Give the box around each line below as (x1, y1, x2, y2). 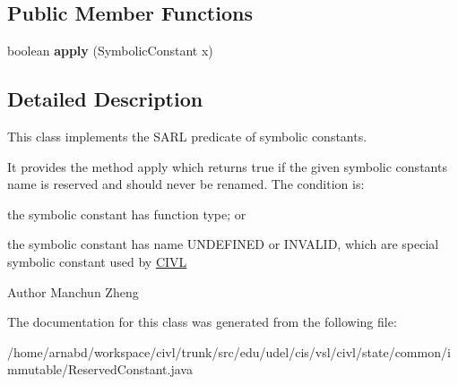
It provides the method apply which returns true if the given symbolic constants (7, 157, 447, 175)
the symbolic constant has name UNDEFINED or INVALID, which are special (7, 235, 439, 253)
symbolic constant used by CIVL (7, 252, 187, 270)
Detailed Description (7, 85, 203, 113)
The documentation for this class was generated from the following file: (7, 312, 397, 331)
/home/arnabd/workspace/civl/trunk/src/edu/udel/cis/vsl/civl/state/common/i (7, 342, 451, 361)
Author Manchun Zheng (7, 282, 139, 301)
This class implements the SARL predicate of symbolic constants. (7, 127, 367, 145)
